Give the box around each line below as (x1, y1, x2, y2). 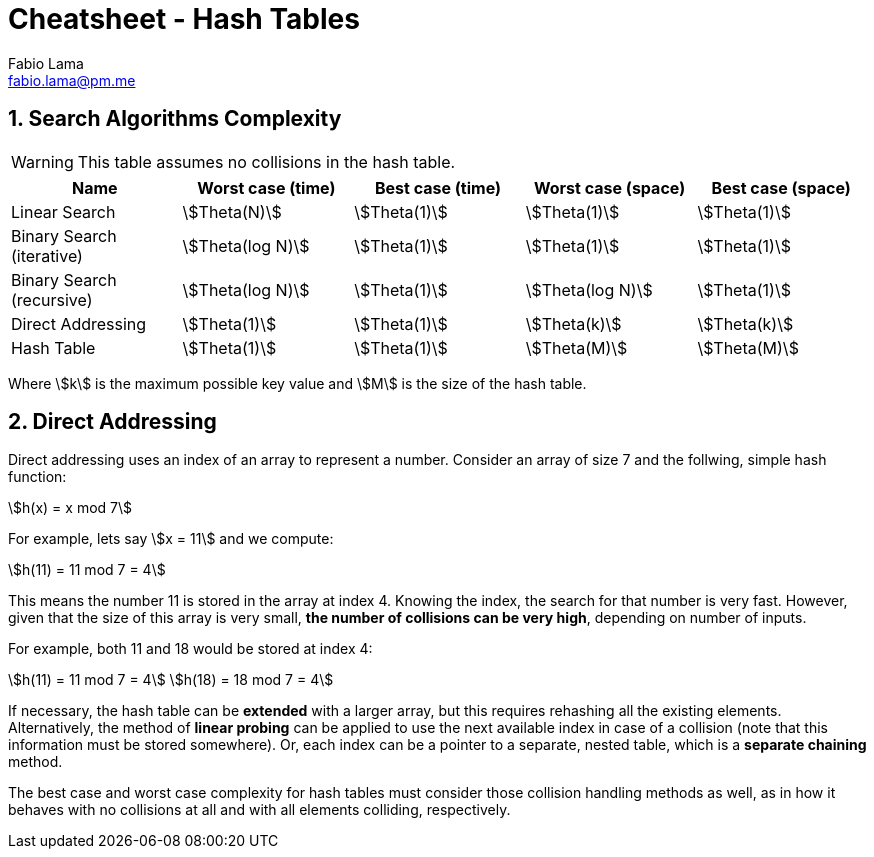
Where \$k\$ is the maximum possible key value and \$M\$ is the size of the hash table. (8, 374, 587, 392)
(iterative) (11, 245, 83, 266)
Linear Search (11, 201, 116, 222)
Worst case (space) (533, 177, 686, 198)
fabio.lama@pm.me (8, 71, 136, 89)
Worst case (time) (197, 177, 336, 198)
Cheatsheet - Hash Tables (8, 2, 360, 36)
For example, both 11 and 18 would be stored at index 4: (8, 640, 373, 658)
